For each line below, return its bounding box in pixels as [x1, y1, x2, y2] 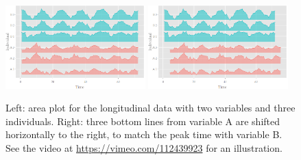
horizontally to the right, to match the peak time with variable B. [5, 127, 282, 142]
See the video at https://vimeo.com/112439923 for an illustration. [5, 140, 282, 155]
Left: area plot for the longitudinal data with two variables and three [5, 101, 296, 115]
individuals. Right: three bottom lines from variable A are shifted [5, 114, 280, 128]
